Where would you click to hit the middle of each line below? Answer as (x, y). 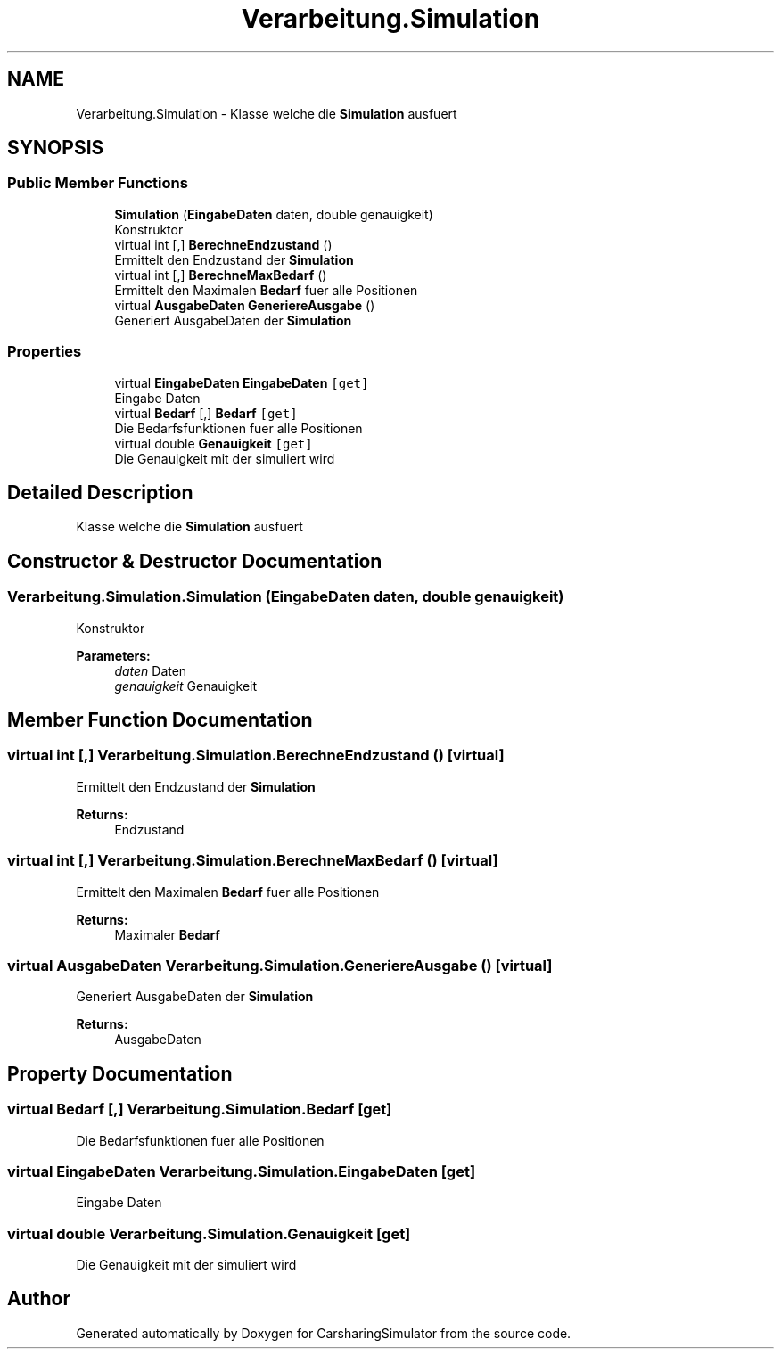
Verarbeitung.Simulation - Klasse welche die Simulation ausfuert (267, 113)
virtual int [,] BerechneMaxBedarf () (221, 275)
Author (39, 1299)
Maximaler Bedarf (167, 934)
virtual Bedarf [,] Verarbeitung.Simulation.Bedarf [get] (200, 1109)
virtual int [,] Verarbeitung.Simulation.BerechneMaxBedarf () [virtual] (253, 861)
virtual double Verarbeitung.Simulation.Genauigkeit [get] (209, 1233)
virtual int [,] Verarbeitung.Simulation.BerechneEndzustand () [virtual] (256, 756)
